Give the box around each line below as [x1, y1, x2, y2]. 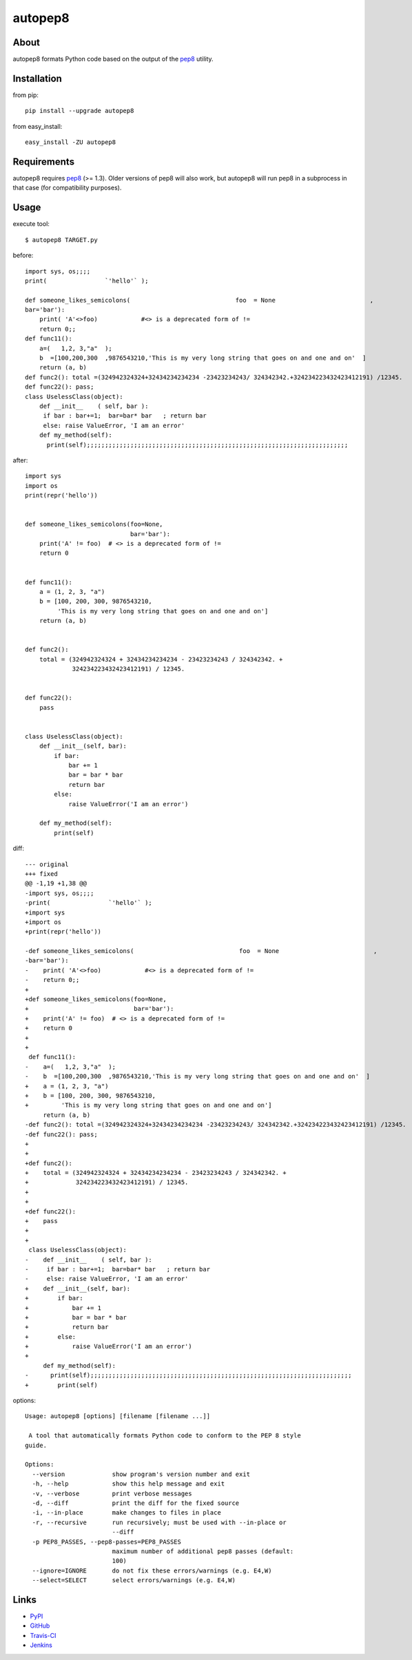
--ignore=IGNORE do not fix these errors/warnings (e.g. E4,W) [32, 1566, 272, 1575]
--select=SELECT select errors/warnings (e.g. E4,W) [32, 1577, 236, 1584]
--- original [25, 860, 69, 868]
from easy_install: [12, 122, 63, 130]
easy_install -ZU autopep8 [25, 139, 116, 146]
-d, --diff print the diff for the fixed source [32, 1499, 240, 1507]
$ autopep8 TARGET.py [25, 236, 98, 244]
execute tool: [12, 220, 50, 228]
